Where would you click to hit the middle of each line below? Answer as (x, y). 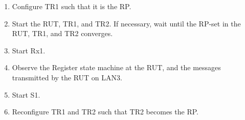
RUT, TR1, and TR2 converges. (62, 33)
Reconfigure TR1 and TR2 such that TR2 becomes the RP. (105, 112)
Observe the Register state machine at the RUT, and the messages (116, 67)
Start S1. (26, 94)
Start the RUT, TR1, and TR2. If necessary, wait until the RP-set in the (126, 23)
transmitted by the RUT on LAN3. (67, 77)
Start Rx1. (29, 50)
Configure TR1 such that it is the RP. (72, 6)
